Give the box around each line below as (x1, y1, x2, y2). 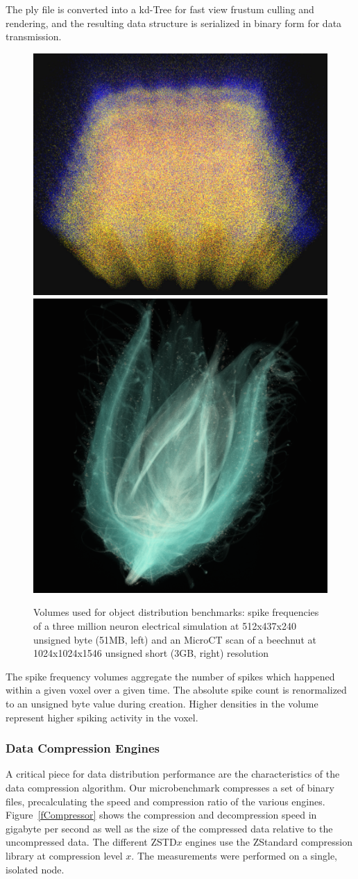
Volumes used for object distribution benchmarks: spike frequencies (33, 605, 319, 619)
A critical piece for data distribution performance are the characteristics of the (6, 767, 340, 781)
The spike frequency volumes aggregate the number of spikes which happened (6, 669, 335, 683)
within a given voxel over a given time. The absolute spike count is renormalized (6, 683, 347, 697)
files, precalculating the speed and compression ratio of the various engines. (6, 794, 325, 808)
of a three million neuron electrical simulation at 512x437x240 (33, 619, 296, 633)
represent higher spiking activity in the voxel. (6, 710, 198, 724)
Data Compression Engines (6, 739, 160, 757)
